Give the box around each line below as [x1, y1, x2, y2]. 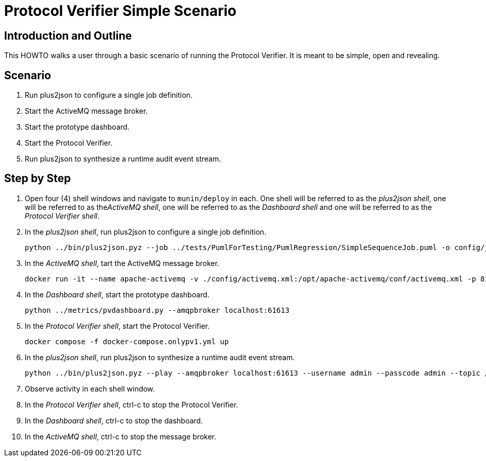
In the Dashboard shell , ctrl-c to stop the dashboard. [25, 416, 203, 425]
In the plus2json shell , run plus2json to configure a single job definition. [25, 227, 267, 236]
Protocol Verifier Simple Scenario [4, 2, 237, 20]
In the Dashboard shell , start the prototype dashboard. [25, 290, 210, 299]
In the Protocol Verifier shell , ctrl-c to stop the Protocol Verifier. [25, 400, 238, 409]
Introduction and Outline [4, 29, 132, 42]
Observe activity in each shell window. [25, 384, 155, 393]
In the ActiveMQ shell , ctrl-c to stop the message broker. [25, 432, 217, 441]
